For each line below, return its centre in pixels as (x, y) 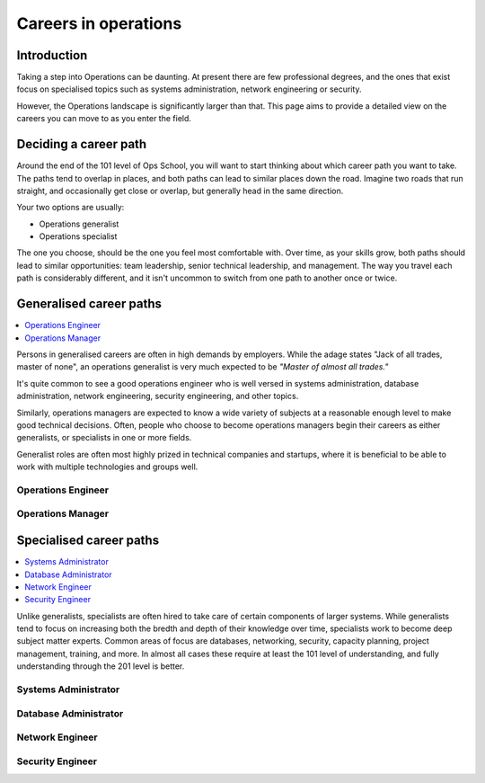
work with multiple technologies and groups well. (107, 467)
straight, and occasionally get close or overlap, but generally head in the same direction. (180, 191)
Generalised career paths (89, 304)
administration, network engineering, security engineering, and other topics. (158, 396)
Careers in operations (99, 23)
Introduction (52, 55)
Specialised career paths (88, 541)
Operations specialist (78, 236)
